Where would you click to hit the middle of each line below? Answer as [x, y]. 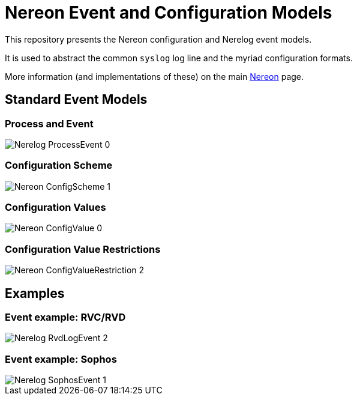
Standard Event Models [76, 100]
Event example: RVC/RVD [65, 317]
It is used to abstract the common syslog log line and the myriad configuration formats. [179, 58]
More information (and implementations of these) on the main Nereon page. [154, 76]
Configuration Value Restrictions [83, 249]
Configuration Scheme [59, 165]
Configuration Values [55, 208]
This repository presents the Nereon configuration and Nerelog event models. [158, 39]
